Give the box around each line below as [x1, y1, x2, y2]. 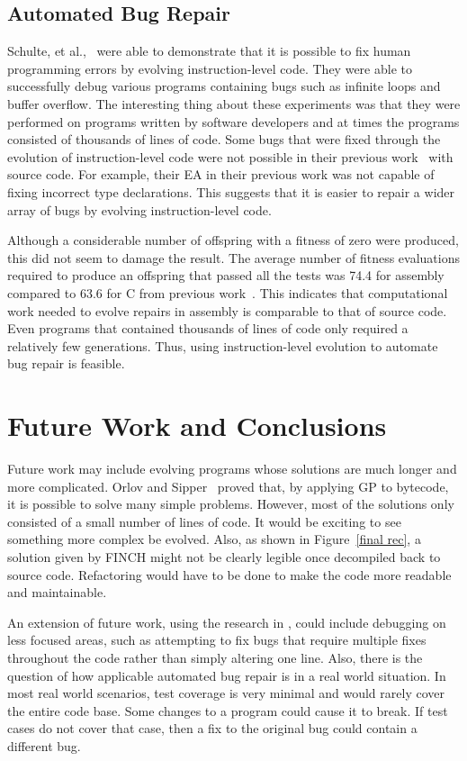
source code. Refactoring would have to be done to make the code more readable [7, 565, 452, 584]
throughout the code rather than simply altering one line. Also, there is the [7, 648, 423, 666]
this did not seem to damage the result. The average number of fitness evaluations [7, 248, 460, 267]
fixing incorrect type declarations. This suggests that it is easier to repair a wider [7, 182, 455, 201]
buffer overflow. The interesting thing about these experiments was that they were [7, 94, 461, 113]
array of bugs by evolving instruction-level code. [7, 200, 272, 219]
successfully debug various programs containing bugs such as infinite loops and [7, 77, 441, 95]
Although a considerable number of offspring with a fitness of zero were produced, [7, 231, 459, 249]
